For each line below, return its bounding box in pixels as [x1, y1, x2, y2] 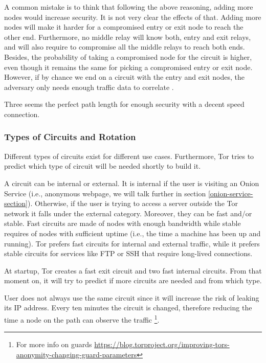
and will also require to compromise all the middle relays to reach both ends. [4, 41, 245, 52]
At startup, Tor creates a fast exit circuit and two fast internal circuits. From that [4, 265, 262, 276]
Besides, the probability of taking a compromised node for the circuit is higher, [4, 51, 252, 62]
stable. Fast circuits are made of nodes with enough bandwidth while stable [4, 218, 241, 229]
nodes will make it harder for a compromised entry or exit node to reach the [4, 21, 243, 32]
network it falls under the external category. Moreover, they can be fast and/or [4, 208, 252, 218]
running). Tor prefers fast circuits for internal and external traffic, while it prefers [4, 238, 260, 248]
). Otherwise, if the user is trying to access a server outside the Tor [27, 198, 238, 209]
